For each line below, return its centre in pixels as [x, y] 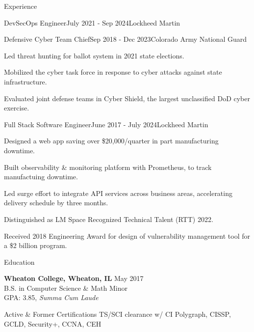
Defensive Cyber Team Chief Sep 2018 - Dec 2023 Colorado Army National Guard [125, 39]
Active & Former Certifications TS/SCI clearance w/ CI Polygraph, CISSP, [117, 314]
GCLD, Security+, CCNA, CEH [53, 323]
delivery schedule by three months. [56, 203]
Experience [21, 6]
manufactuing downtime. [41, 177]
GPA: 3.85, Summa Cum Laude [51, 297]
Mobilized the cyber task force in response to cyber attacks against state [113, 72]
